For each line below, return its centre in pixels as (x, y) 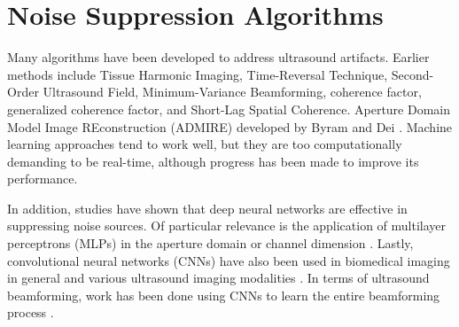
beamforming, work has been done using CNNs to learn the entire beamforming (224, 295)
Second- (412, 74)
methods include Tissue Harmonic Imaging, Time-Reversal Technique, (198, 74)
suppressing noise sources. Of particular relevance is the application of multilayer (227, 226)
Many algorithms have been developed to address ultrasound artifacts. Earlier (218, 57)
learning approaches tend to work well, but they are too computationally (205, 144)
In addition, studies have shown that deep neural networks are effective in (207, 208)
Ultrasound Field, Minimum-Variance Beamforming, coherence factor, (232, 92)
